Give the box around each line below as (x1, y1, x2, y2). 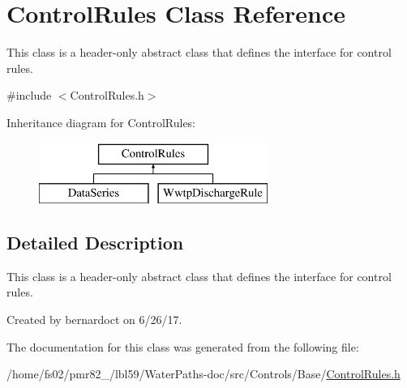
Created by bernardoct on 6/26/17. (6, 311, 182, 328)
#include (6, 87, 52, 104)
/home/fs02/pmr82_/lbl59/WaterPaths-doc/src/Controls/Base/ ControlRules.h (6, 365, 401, 382)
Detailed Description (6, 230, 184, 255)
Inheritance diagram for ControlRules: (6, 113, 196, 130)
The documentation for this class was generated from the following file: (6, 338, 359, 355)
